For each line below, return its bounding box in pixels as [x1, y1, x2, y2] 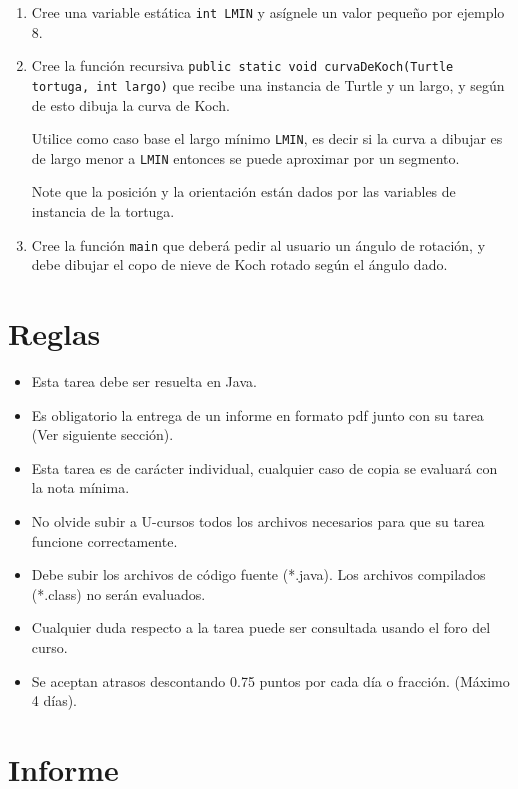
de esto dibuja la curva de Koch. [31, 94, 230, 115]
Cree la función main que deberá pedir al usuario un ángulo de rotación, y [31, 234, 486, 255]
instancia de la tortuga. [31, 201, 175, 222]
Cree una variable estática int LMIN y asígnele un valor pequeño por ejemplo [31, 2, 505, 22]
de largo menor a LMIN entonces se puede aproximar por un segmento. [31, 147, 460, 168]
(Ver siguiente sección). [31, 424, 174, 445]
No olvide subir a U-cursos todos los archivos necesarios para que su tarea [31, 511, 485, 531]
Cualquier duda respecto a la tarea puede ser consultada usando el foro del [31, 617, 491, 638]
